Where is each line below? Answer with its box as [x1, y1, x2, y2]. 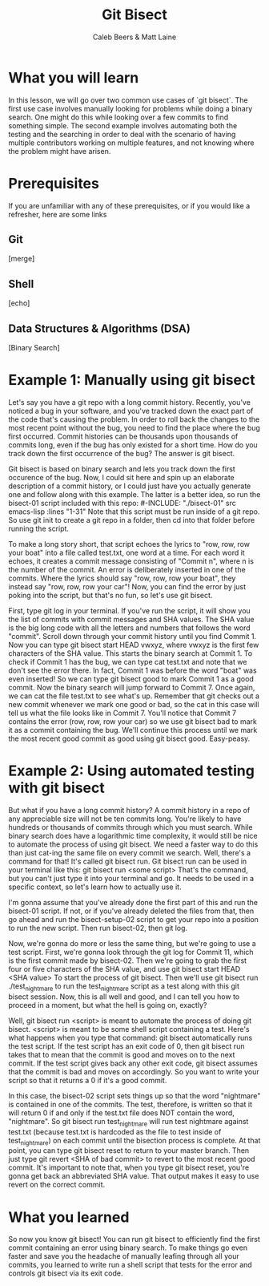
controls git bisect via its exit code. [8, 1268, 123, 1278]
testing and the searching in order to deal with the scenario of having [8, 129, 236, 139]
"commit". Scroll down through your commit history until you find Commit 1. [8, 632, 257, 641]
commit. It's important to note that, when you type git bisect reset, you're [8, 1163, 250, 1172]
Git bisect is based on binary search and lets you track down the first [8, 464, 236, 474]
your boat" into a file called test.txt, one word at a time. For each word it [8, 548, 246, 557]
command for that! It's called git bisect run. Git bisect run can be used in [8, 856, 247, 866]
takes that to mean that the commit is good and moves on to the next [8, 1049, 235, 1059]
